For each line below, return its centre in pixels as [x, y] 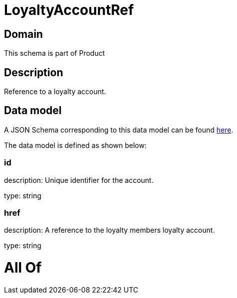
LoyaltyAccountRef [69, 10]
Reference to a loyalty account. [55, 92]
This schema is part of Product [55, 53]
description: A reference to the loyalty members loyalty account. [110, 230]
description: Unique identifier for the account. [79, 180]
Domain [24, 34]
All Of [23, 268]
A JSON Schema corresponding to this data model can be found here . [119, 130]
